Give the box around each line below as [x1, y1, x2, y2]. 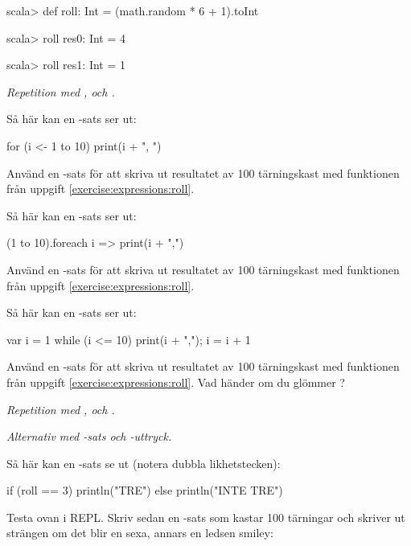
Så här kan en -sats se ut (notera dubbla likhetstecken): [6, 454, 281, 471]
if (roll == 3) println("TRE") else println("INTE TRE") [6, 482, 283, 499]
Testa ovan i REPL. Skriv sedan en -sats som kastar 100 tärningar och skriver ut [6, 508, 405, 525]
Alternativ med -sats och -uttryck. [6, 428, 172, 445]
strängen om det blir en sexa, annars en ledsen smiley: [6, 524, 273, 541]
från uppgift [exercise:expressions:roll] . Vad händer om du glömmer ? [6, 373, 345, 390]
